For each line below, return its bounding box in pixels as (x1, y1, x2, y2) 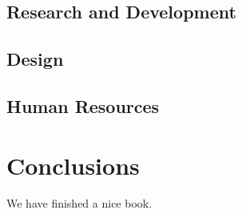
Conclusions (6, 148, 140, 181)
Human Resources (6, 93, 160, 118)
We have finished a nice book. (6, 195, 153, 212)
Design (6, 46, 64, 71)
